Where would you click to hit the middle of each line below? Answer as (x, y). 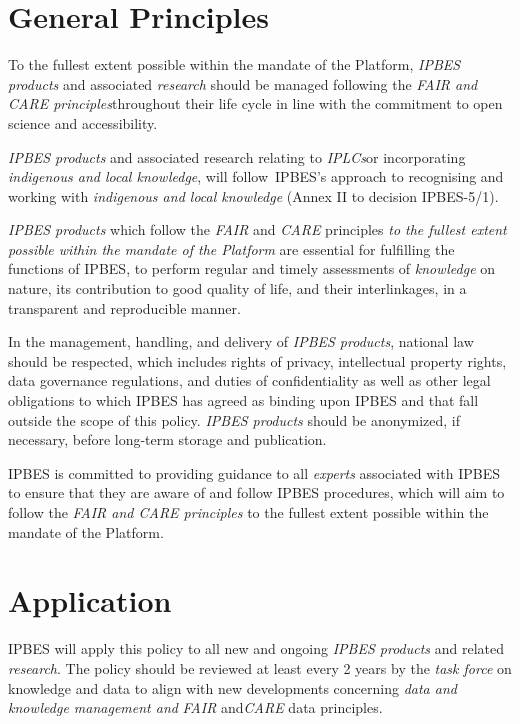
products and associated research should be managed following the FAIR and (243, 83)
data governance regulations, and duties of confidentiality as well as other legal (249, 380)
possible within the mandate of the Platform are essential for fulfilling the (231, 248)
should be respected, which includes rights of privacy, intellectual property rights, (257, 360)
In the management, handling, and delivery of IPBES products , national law (241, 341)
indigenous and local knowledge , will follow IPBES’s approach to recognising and (256, 176)
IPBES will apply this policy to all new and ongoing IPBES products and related (256, 648)
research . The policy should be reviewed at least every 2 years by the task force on (260, 667)
